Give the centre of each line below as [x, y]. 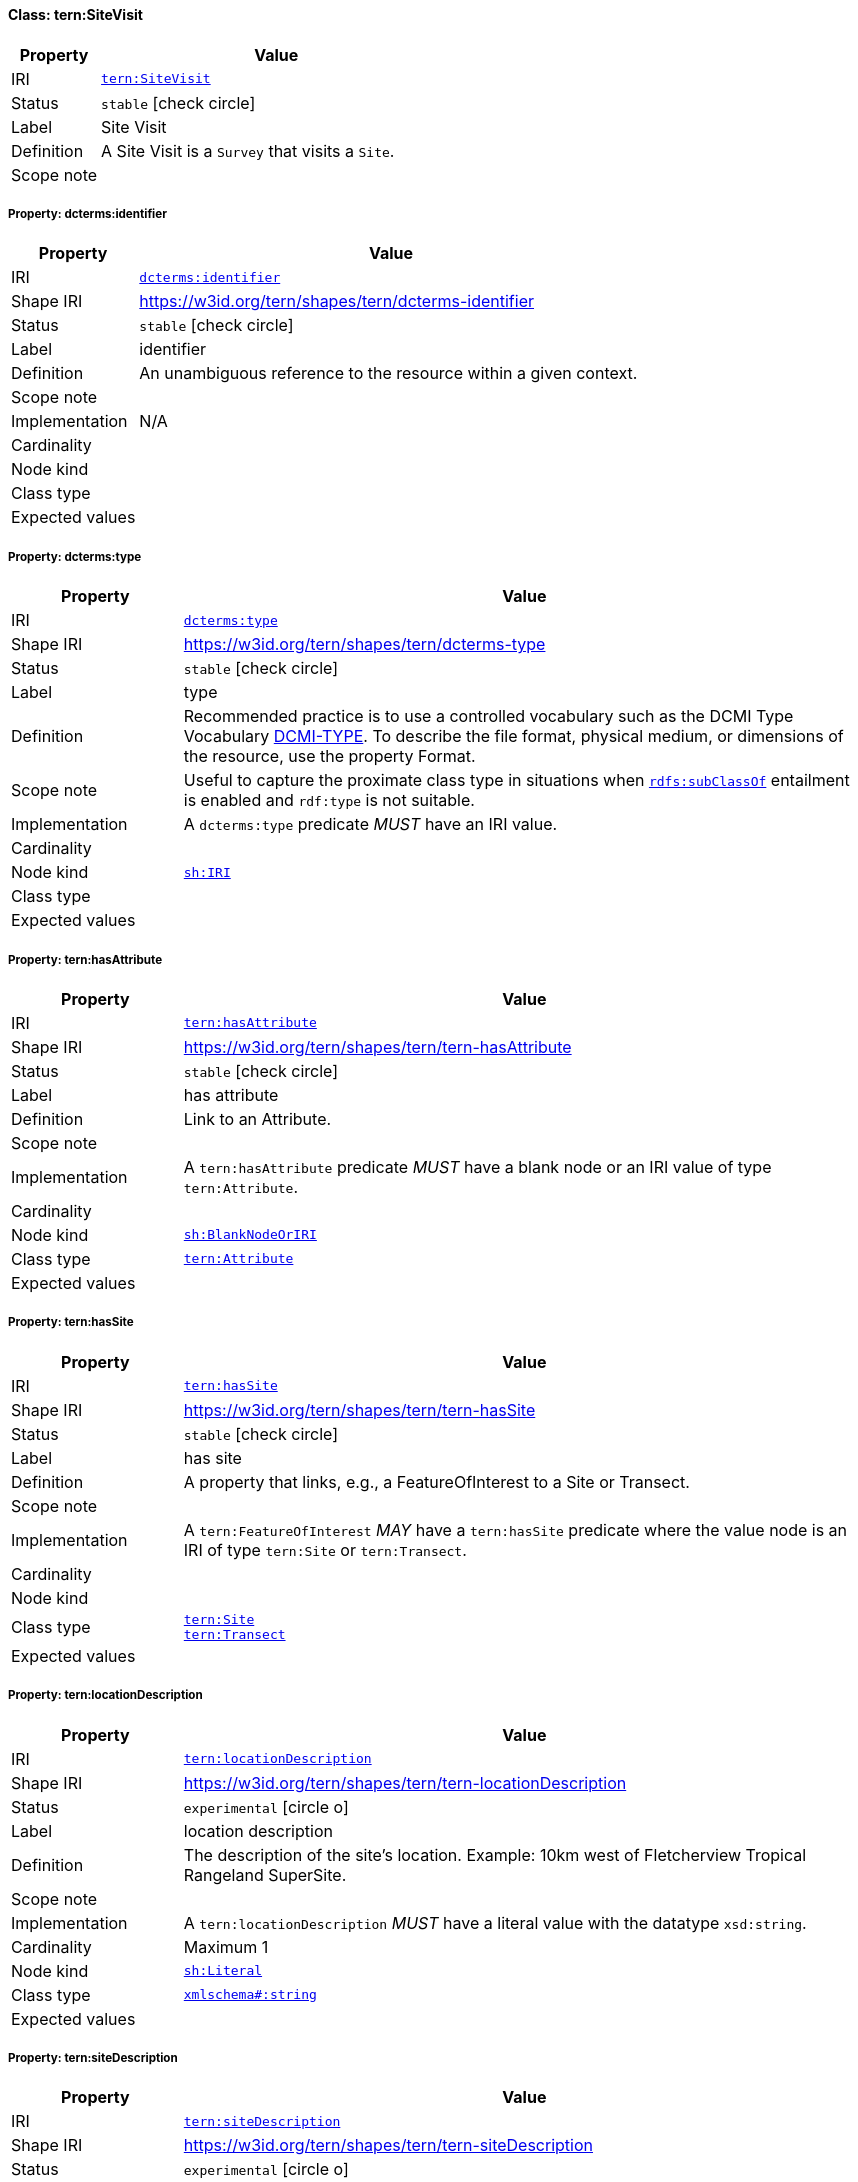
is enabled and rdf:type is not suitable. [329, 800]
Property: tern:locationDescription [105, 1695]
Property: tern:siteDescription [93, 2057]
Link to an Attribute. [257, 1118]
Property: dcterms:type [75, 556]
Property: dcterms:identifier [87, 214]
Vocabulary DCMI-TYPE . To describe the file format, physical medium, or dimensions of [513, 736]
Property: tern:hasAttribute [85, 959]
